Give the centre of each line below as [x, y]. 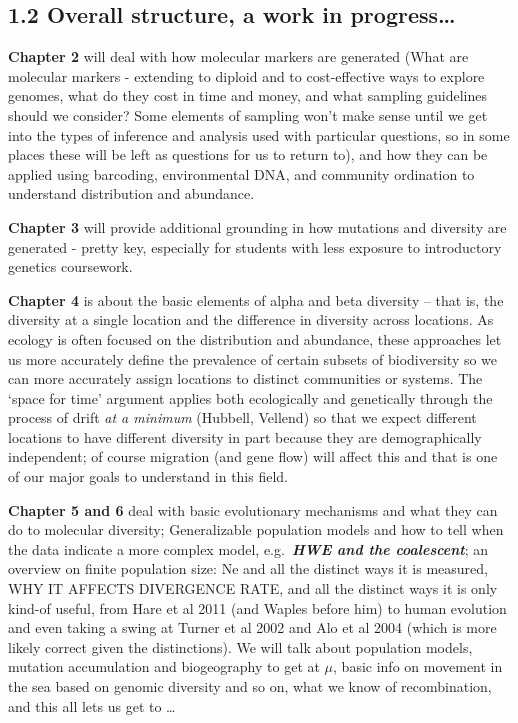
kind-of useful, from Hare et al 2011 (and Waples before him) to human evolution [257, 607]
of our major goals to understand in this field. [148, 476]
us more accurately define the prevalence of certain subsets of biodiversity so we [253, 358]
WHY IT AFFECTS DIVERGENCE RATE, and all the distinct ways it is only [253, 588]
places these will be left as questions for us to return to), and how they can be [248, 154]
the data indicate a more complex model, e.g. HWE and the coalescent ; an [248, 548]
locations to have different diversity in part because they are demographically [245, 436]
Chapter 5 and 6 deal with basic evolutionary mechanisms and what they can [253, 509]
